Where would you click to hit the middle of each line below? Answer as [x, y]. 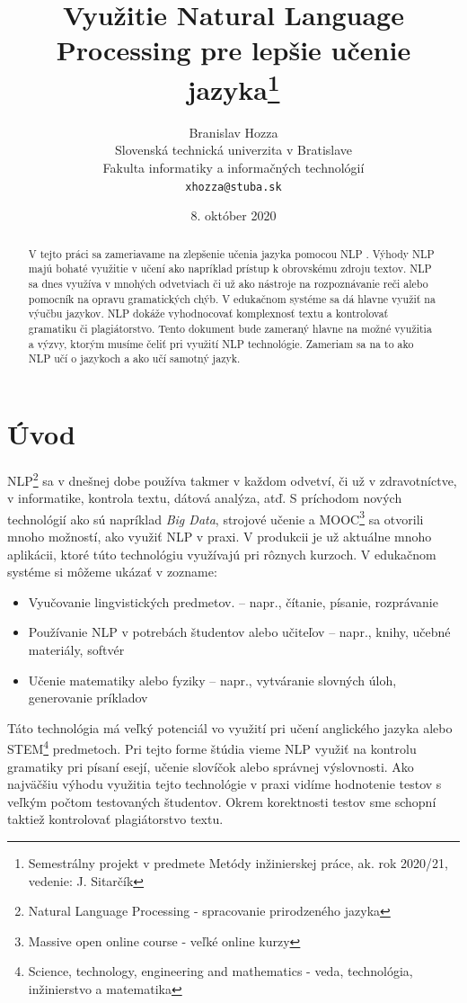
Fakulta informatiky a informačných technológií [233, 168]
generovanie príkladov [88, 698]
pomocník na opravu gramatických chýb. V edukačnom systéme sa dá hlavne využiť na [232, 298]
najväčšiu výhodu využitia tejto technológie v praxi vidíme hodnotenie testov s [225, 784]
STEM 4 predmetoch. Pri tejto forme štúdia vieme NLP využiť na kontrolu [212, 747]
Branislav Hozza [233, 132]
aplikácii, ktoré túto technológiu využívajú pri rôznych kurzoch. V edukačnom [222, 554]
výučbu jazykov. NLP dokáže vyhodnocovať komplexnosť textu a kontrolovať [208, 313]
